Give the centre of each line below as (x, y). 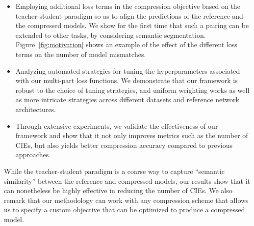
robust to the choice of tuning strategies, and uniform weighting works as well (132, 90)
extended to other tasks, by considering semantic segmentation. (111, 35)
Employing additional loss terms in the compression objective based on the (128, 6)
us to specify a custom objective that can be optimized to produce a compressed (125, 210)
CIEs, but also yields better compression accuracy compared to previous (124, 145)
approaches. (33, 155)
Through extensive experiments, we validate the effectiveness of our (117, 126)
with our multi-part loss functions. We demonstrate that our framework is (127, 80)
